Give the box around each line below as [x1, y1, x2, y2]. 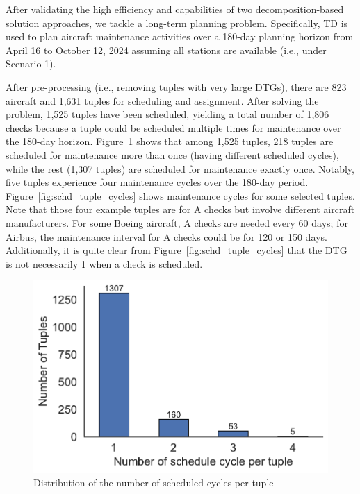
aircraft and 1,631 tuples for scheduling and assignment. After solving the [6, 93, 319, 108]
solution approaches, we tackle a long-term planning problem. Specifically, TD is [6, 15, 348, 30]
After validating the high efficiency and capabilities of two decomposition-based [6, 2, 344, 16]
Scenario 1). [6, 56, 56, 71]
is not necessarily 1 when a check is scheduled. [6, 256, 203, 271]
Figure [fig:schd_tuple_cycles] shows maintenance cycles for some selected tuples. [6, 188, 355, 203]
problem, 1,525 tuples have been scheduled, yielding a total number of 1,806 [6, 107, 329, 121]
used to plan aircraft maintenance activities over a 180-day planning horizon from [6, 29, 354, 44]
